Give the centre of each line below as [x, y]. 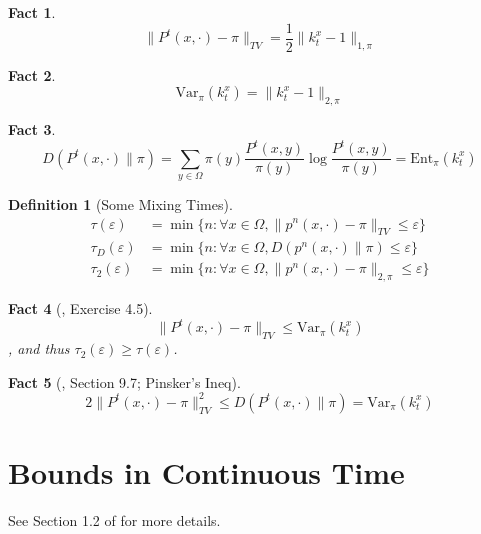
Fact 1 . [32, 12]
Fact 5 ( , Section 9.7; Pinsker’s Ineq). [124, 381]
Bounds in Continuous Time [206, 471]
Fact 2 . [32, 74]
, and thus [39, 348]
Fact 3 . [32, 129]
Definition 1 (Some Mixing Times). [120, 203]
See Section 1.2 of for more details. [114, 519]
